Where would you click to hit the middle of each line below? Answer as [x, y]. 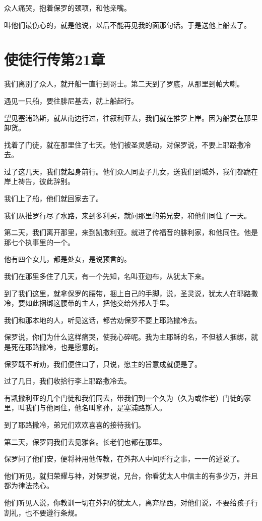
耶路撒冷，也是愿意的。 [64, 347]
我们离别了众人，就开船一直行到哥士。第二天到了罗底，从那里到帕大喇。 [124, 84]
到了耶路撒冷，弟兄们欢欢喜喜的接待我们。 [75, 424]
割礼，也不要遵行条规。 [43, 512]
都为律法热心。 [29, 485]
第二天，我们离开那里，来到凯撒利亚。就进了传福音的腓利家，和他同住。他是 [131, 232]
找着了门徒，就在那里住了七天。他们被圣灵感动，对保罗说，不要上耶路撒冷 [127, 144]
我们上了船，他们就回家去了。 [53, 198]
